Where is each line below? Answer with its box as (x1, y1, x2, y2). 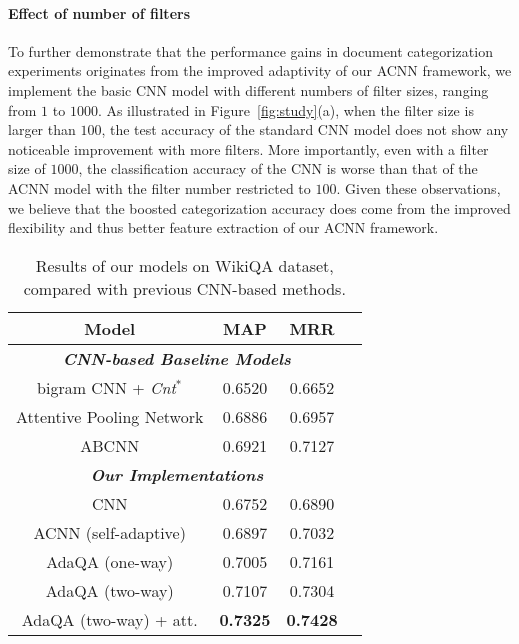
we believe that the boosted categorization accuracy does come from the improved (8, 197, 511, 218)
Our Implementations (90, 462, 264, 486)
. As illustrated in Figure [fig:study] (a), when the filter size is (97, 99, 474, 120)
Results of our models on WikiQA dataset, (35, 253, 334, 277)
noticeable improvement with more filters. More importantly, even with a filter (8, 138, 489, 159)
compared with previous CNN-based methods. (23, 276, 346, 300)
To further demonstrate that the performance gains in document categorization (8, 40, 493, 61)
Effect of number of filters (8, 2, 190, 23)
